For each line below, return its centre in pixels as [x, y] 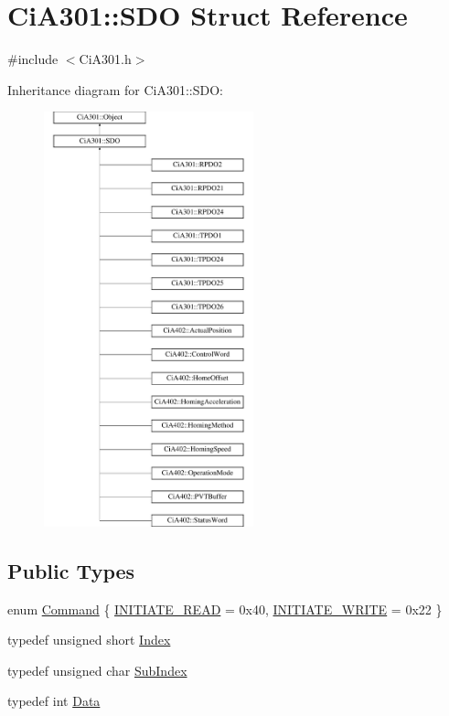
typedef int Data [54, 701]
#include [33, 59]
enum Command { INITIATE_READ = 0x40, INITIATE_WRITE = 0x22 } [225, 609]
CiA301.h [105, 59]
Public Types [71, 570]
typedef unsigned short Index [89, 640]
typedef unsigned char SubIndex [97, 670]
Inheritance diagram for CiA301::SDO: [116, 89]
